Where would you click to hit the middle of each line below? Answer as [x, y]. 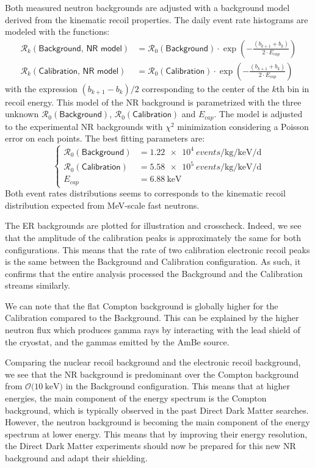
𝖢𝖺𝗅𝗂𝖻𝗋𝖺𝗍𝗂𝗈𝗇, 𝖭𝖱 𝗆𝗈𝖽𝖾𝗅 [79, 71]
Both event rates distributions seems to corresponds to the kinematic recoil [145, 193]
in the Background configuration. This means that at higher [178, 386]
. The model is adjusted [258, 114]
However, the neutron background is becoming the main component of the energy [157, 422]
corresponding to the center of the [205, 88]
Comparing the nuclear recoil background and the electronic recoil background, [153, 362]
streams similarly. [38, 285]
